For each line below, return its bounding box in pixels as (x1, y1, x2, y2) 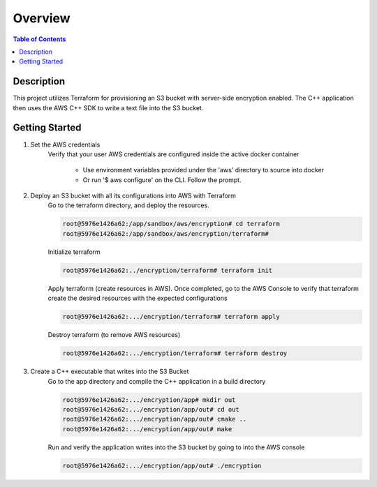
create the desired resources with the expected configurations (47, 294, 228, 303)
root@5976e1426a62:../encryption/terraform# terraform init (62, 266, 273, 274)
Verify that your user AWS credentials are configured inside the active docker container (47, 150, 300, 158)
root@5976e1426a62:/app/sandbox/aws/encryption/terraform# (62, 230, 269, 237)
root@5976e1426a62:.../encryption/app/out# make (62, 425, 232, 433)
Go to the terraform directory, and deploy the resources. (47, 201, 209, 209)
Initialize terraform (47, 248, 101, 256)
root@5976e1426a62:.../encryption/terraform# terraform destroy (62, 350, 288, 357)
